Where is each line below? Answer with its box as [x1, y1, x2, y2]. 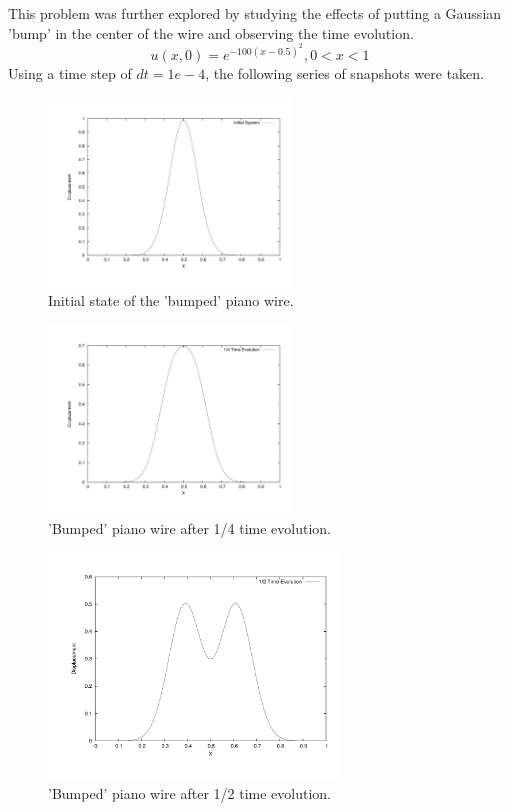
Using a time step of [8, 63, 132, 84]
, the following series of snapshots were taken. [205, 63, 485, 84]
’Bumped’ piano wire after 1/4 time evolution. [48, 517, 332, 538]
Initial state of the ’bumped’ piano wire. [48, 290, 294, 311]
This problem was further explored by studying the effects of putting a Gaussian [8, 3, 502, 23]
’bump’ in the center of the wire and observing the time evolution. [8, 22, 414, 43]
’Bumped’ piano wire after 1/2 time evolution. [48, 782, 332, 803]
